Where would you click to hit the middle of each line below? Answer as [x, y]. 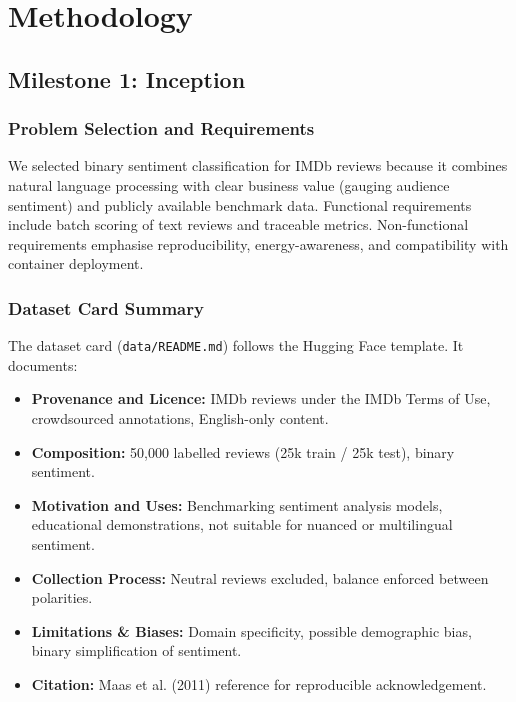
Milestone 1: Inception [127, 78]
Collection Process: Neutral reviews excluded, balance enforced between [260, 577]
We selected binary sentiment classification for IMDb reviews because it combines [258, 165]
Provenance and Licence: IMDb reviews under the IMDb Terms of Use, [261, 398]
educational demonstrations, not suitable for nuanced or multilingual [242, 524]
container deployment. [76, 263]
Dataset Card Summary [106, 307]
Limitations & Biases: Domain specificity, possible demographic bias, [251, 630]
